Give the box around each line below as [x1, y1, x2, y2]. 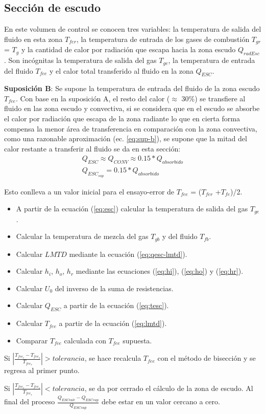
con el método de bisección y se [157, 353, 256, 363]
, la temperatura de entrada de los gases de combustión [76, 33, 250, 44]
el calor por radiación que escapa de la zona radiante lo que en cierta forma [4, 113, 240, 124]
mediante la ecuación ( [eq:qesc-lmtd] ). [69, 248, 187, 259]
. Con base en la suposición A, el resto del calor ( [15, 93, 170, 103]
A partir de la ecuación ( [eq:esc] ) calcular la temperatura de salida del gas [16, 203, 248, 214]
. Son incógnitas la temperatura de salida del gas [4, 55, 157, 66]
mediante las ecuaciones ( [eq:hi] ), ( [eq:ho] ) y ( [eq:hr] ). [76, 266, 244, 276]
